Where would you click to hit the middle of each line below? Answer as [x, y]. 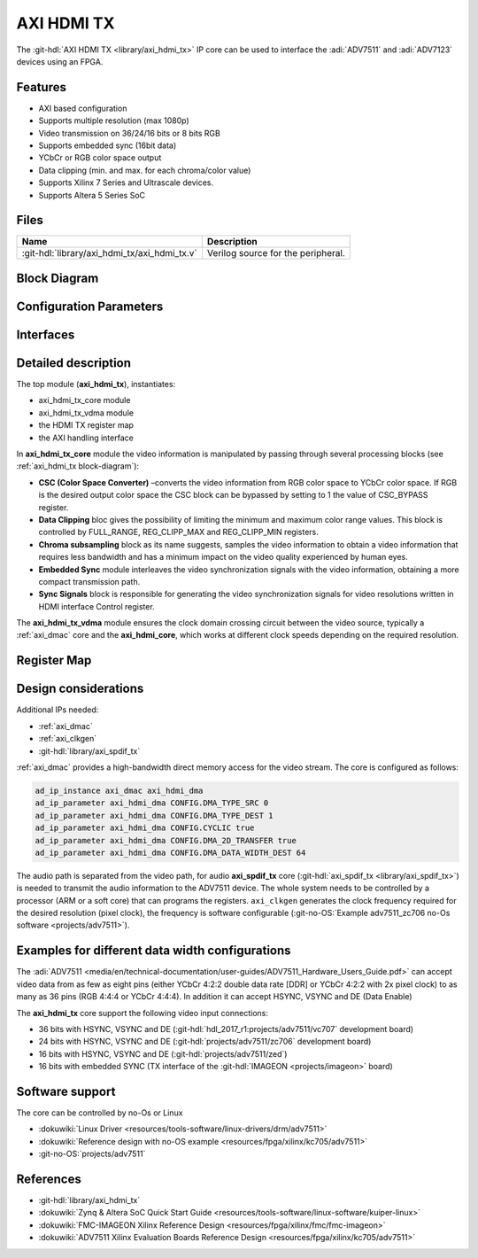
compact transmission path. [89, 581]
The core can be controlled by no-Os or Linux [100, 1113]
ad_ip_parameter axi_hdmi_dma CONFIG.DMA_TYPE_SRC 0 [152, 803]
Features [41, 87]
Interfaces [46, 334]
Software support [66, 1091]
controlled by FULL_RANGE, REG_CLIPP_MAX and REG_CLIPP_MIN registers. [178, 532]
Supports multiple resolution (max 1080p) [114, 120]
